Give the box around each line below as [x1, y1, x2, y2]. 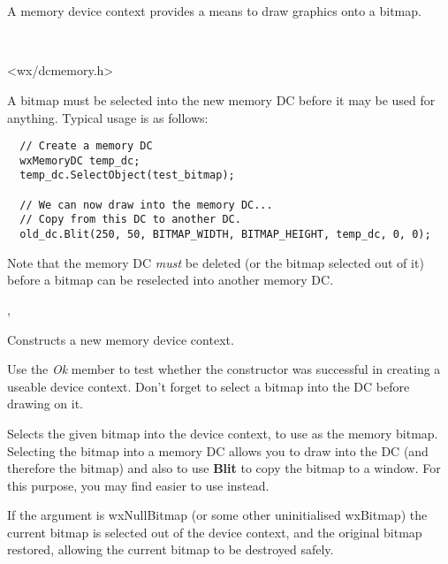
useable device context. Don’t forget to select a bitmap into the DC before [7, 377, 410, 395]
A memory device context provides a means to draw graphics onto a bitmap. [7, 2, 421, 20]
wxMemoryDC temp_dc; [19, 154, 140, 167]
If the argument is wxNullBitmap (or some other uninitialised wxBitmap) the [7, 506, 428, 524]
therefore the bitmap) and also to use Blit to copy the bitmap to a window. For [7, 459, 441, 477]
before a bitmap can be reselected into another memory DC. [7, 271, 334, 289]
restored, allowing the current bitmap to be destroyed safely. [7, 540, 334, 559]
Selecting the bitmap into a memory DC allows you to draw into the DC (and [7, 441, 429, 460]
